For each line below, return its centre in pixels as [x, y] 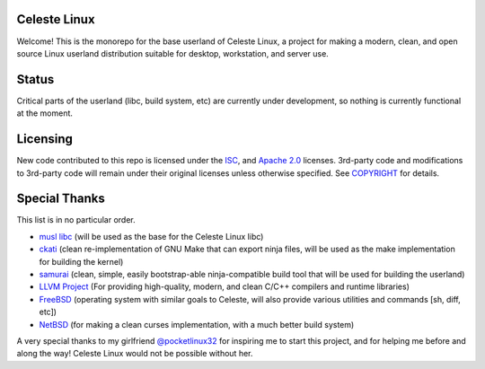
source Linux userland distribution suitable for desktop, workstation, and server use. [173, 53]
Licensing [45, 139]
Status [35, 79]
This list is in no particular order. [76, 220]
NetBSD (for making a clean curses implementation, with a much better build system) [197, 324]
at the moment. [45, 113]
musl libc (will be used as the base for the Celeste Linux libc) [151, 236]
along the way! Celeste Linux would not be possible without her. [135, 354]
